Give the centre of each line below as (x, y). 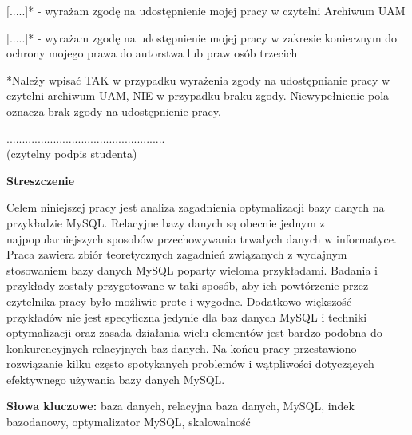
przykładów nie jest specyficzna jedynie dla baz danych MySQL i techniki (187, 316)
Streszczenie (41, 180)
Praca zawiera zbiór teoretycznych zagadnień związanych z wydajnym (177, 254)
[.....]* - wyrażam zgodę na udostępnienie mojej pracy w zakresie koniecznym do (202, 37)
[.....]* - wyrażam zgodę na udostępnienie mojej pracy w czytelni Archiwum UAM (206, 10)
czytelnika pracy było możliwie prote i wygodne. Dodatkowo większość (179, 301)
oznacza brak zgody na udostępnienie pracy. (114, 111)
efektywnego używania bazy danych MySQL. (116, 379)
